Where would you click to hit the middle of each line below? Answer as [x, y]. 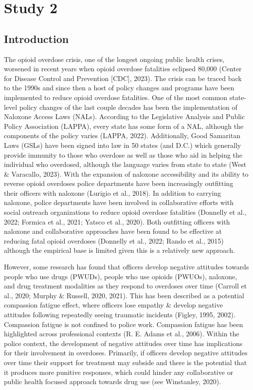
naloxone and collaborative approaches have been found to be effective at [113, 231]
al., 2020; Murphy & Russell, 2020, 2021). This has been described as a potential [124, 295]
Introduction [36, 38]
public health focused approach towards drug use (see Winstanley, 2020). [113, 381]
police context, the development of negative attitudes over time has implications [123, 343]
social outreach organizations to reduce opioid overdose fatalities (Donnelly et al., [125, 212]
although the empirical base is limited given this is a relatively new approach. [119, 250]
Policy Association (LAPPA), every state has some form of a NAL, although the [124, 126]
